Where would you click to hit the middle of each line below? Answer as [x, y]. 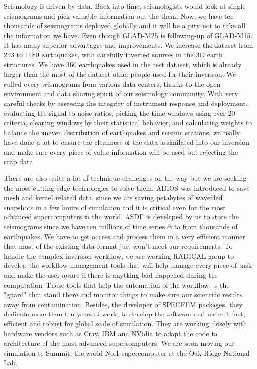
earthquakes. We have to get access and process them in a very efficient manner [125, 236]
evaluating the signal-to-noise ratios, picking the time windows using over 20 [120, 113]
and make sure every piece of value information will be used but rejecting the [121, 151]
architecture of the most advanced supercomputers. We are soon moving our [119, 343]
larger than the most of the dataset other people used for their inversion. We [120, 74]
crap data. [20, 161]
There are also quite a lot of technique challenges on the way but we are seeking [125, 178]
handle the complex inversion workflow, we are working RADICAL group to [119, 255]
